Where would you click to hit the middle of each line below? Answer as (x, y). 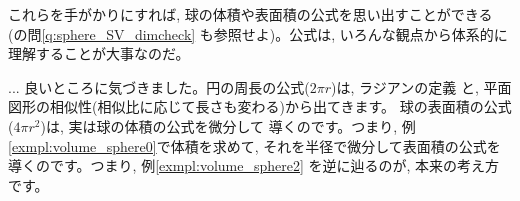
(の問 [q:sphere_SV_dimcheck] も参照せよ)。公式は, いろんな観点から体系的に (258, 33)
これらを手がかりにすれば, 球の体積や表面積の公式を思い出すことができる (250, 14)
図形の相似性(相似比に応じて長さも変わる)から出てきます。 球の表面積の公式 (260, 106)
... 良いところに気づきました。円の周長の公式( (159, 86)
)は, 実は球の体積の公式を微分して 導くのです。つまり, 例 (228, 125)
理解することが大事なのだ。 (99, 53)
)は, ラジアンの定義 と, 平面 (421, 86)
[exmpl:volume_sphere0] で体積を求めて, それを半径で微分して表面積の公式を (254, 145)
